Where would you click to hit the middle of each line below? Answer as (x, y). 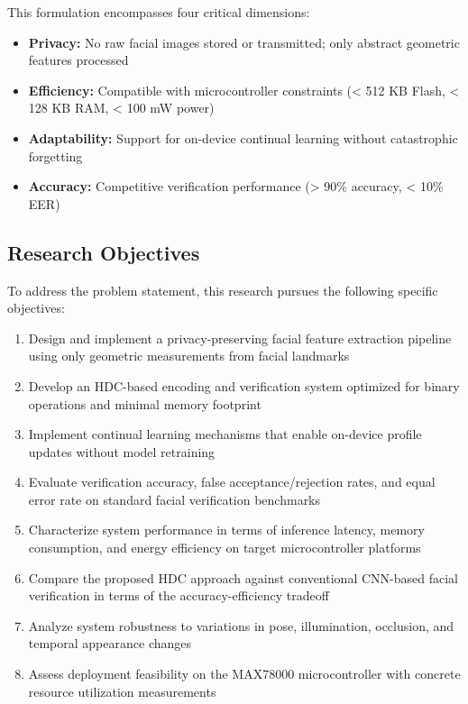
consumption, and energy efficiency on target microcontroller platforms (225, 548)
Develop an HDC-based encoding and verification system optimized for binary (244, 385)
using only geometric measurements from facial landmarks (189, 356)
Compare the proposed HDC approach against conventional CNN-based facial (243, 577)
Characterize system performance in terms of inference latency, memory (226, 530)
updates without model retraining (122, 451)
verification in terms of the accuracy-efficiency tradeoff (179, 595)
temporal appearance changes (110, 643)
